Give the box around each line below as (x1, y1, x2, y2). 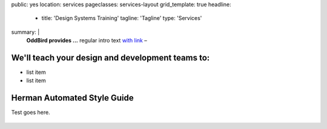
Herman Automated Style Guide (11, 93, 134, 103)
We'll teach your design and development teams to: (11, 52, 210, 63)
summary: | (11, 28, 40, 36)
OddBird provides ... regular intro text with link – (26, 37, 148, 44)
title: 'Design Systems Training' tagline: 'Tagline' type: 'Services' (41, 15, 202, 22)
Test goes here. (11, 109, 51, 116)
